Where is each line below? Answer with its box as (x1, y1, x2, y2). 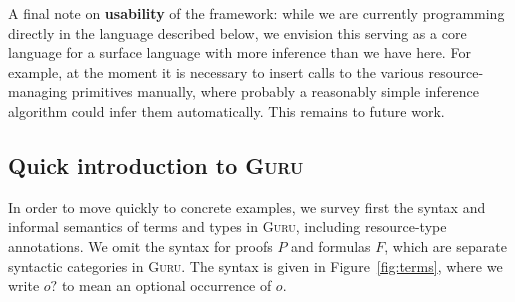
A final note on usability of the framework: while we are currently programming (8, 3, 505, 23)
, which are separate (384, 235, 507, 256)
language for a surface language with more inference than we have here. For (8, 42, 471, 63)
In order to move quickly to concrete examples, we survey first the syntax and (8, 196, 486, 217)
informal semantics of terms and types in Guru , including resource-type (8, 216, 447, 237)
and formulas (291, 235, 371, 256)
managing (8, 81, 68, 102)
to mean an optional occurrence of (61, 275, 272, 296)
